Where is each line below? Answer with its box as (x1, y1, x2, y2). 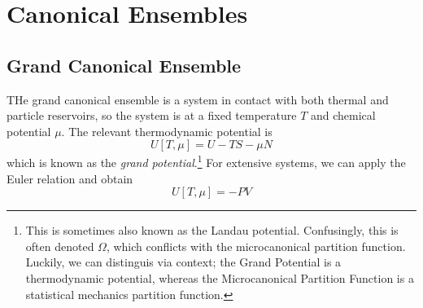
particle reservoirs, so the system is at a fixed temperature (7, 107, 297, 124)
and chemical (311, 107, 376, 124)
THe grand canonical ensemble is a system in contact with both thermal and (7, 90, 389, 108)
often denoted (25, 237, 94, 254)
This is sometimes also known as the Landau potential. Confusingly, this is (25, 222, 399, 239)
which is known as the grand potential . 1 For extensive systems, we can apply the (7, 152, 406, 171)
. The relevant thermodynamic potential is (61, 122, 273, 139)
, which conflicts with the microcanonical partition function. (106, 237, 406, 254)
